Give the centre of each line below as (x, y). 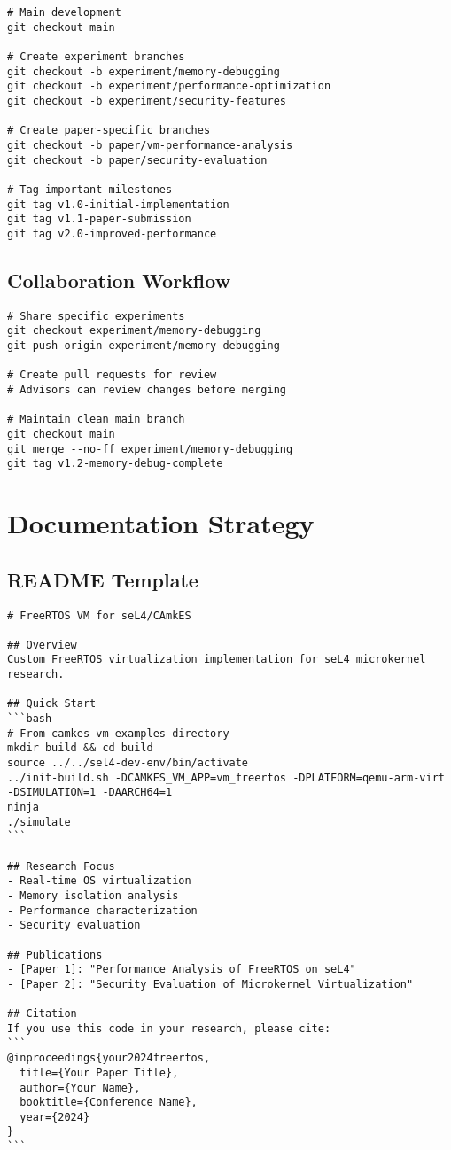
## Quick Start (52, 704)
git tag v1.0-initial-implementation (118, 204)
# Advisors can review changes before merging (147, 389)
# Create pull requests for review (112, 375)
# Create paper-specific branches (109, 131)
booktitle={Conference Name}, (109, 1103)
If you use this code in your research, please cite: (169, 1028)
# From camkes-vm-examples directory (118, 733)
